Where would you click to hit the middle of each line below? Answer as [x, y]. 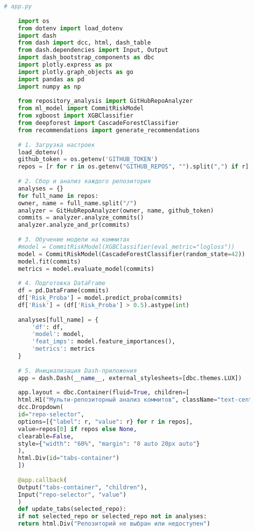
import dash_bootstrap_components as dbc [86, 58]
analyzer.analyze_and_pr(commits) [74, 225]
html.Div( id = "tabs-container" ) [69, 458]
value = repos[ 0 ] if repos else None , [77, 429]
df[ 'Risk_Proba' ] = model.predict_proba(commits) [100, 298]
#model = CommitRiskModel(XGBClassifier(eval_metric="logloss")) [126, 247]
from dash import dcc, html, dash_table [84, 43]
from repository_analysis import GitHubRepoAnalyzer [105, 101]
